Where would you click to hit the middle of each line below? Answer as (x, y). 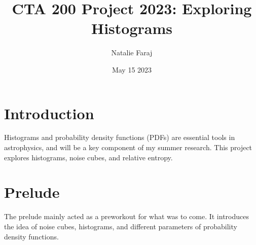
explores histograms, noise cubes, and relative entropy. (88, 157)
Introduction (49, 113)
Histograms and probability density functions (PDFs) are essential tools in (120, 137)
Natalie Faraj (132, 52)
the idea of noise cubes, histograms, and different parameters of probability (121, 226)
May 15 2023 (132, 69)
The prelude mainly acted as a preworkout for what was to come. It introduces (126, 216)
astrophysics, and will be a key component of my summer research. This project (128, 147)
